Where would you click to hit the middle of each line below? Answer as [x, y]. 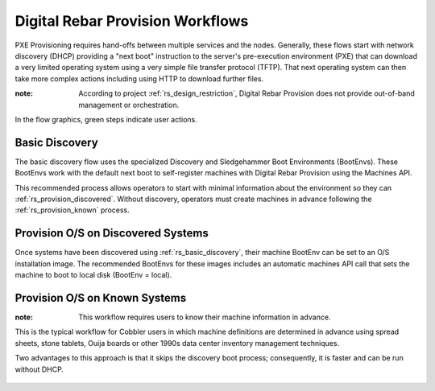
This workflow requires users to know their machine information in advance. [205, 317]
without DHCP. [39, 369]
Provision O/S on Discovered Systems [112, 233]
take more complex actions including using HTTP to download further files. [139, 78]
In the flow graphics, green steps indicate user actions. [106, 119]
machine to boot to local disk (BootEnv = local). [93, 275]
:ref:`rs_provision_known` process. [72, 210]
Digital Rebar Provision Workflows [132, 21]
